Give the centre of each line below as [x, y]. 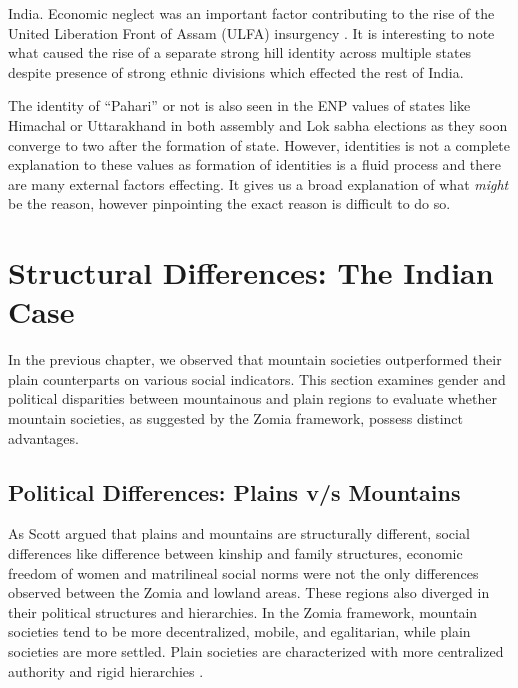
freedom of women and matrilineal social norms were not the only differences [243, 572]
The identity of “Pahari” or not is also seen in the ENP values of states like [239, 105]
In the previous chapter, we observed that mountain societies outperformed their [255, 359]
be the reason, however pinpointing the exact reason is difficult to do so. [229, 203]
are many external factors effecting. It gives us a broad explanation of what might [258, 183]
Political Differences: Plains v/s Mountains [234, 491]
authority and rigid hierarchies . [106, 670]
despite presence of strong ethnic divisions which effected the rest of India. [236, 71]
